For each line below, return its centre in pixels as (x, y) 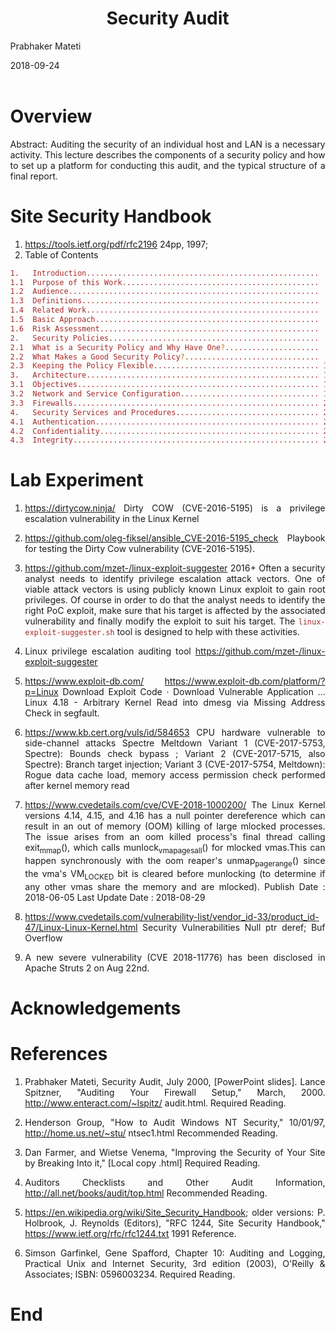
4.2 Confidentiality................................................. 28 (171, 431)
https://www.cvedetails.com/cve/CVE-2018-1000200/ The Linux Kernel (175, 805)
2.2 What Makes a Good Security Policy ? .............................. (164, 357)
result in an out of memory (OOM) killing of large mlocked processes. (175, 826)
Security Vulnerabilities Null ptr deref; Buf (234, 927)
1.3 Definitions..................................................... (164, 301)
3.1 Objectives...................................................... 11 (171, 385)
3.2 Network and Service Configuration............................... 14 (171, 394)
